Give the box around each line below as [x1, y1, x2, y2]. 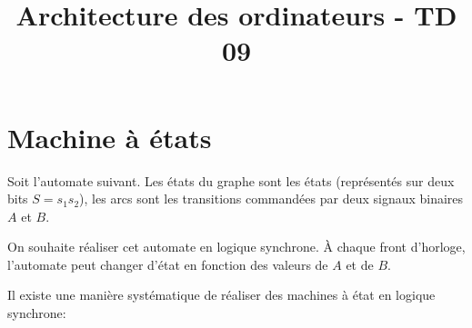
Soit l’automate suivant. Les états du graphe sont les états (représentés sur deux [7, 171, 455, 190]
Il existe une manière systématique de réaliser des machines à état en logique [7, 285, 436, 304]
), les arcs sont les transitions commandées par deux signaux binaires [79, 189, 464, 208]
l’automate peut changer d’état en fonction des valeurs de [7, 254, 328, 273]
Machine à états [7, 118, 212, 155]
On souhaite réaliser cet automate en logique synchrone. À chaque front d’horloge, [7, 237, 466, 256]
